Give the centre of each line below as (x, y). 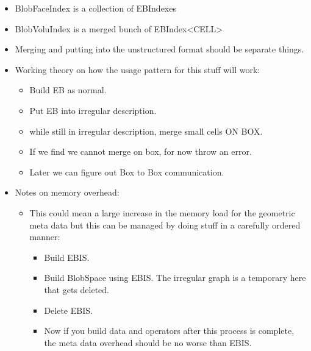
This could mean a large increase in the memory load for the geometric (162, 212)
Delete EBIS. (68, 310)
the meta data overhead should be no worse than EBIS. (148, 342)
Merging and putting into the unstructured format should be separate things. (159, 49)
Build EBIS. (67, 257)
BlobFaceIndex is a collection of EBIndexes (95, 8)
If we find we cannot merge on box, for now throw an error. (141, 151)
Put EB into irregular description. (93, 110)
